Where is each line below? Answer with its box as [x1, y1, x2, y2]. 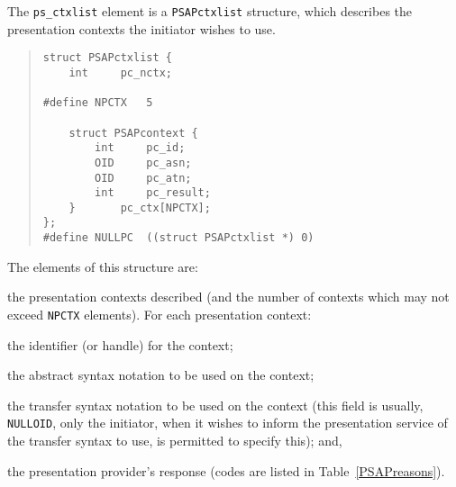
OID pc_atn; [95, 171, 192, 185]
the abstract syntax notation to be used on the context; [7, 365, 315, 384]
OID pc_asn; [95, 156, 192, 169]
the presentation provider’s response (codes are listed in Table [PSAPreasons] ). [7, 461, 445, 480]
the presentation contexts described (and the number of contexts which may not [7, 287, 450, 306]
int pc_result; [95, 186, 211, 200]
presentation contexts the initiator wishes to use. [7, 19, 276, 38]
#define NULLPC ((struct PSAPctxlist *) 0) [42, 231, 315, 245]
